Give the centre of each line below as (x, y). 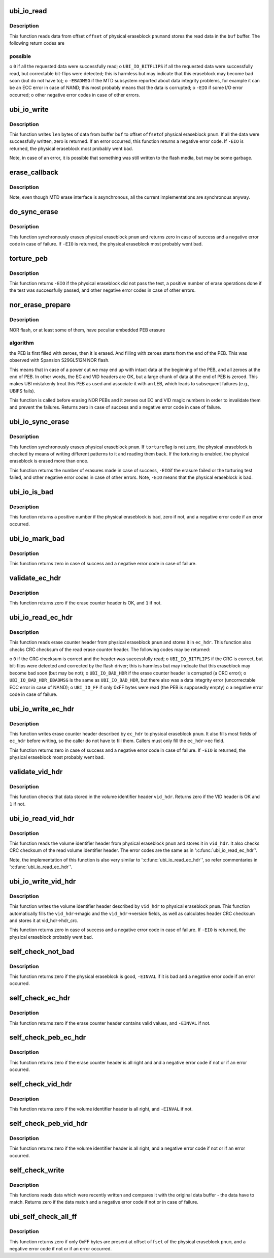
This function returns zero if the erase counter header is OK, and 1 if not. (85, 603)
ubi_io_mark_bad (37, 539)
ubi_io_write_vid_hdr (43, 881)
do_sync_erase (34, 212)
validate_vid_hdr (36, 772)
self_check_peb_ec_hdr (48, 1038)
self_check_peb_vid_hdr (48, 1124)
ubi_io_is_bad (31, 492)
